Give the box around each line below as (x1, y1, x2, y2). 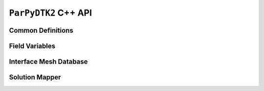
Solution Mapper (9, 73, 61, 82)
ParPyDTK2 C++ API (9, 7, 92, 18)
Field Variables (9, 42, 56, 50)
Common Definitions (9, 26, 73, 34)
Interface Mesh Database (9, 58, 88, 66)
